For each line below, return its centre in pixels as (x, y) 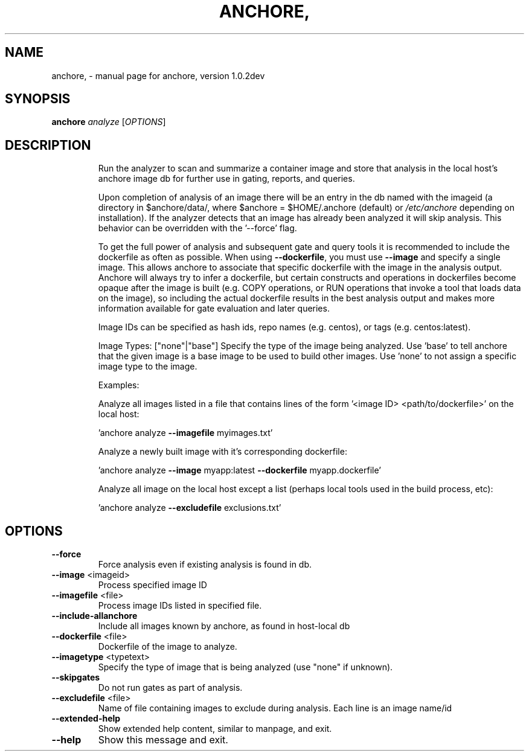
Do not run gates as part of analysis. (170, 688)
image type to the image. (148, 367)
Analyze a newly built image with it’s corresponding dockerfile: (223, 452)
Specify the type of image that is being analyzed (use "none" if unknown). (245, 667)
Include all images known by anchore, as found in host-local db (224, 626)
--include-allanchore (95, 616)
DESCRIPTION (48, 145)
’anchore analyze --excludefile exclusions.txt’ (190, 508)
